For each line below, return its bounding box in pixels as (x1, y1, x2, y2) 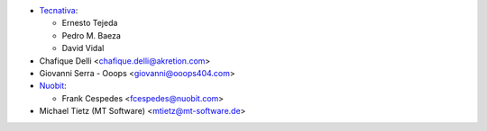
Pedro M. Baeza (61, 30, 122, 40)
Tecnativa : (39, 5, 78, 15)
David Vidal (61, 43, 105, 54)
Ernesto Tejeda (61, 18, 118, 29)
